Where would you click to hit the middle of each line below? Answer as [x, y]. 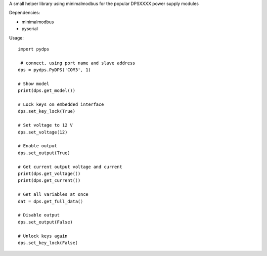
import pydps [34, 49]
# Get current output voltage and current [70, 167]
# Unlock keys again [43, 236]
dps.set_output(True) [44, 153]
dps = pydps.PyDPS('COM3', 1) [55, 70]
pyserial [30, 29]
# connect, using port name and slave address [78, 63]
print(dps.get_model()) [47, 91]
